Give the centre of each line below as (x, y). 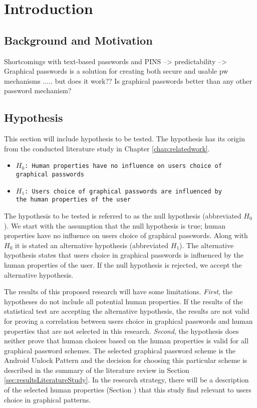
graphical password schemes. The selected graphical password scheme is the (120, 350)
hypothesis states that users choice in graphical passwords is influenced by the (124, 255)
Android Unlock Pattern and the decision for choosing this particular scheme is (126, 360)
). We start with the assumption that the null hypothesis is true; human (115, 225)
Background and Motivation (78, 40)
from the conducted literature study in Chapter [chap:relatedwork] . (107, 148)
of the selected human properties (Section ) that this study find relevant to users (128, 390)
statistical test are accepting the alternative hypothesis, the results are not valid (127, 311)
